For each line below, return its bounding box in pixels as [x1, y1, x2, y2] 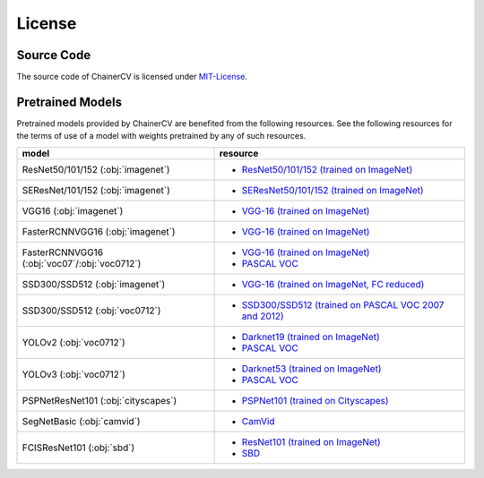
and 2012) [241, 310, 284, 322]
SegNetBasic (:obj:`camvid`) [22, 414, 141, 427]
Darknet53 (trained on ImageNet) [241, 363, 382, 375]
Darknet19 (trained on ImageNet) [241, 330, 380, 343]
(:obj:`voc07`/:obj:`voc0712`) [22, 257, 142, 269]
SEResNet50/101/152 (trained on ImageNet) [241, 184, 425, 196]
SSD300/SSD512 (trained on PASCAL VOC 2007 [241, 298, 445, 311]
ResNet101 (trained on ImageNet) [241, 435, 381, 448]
